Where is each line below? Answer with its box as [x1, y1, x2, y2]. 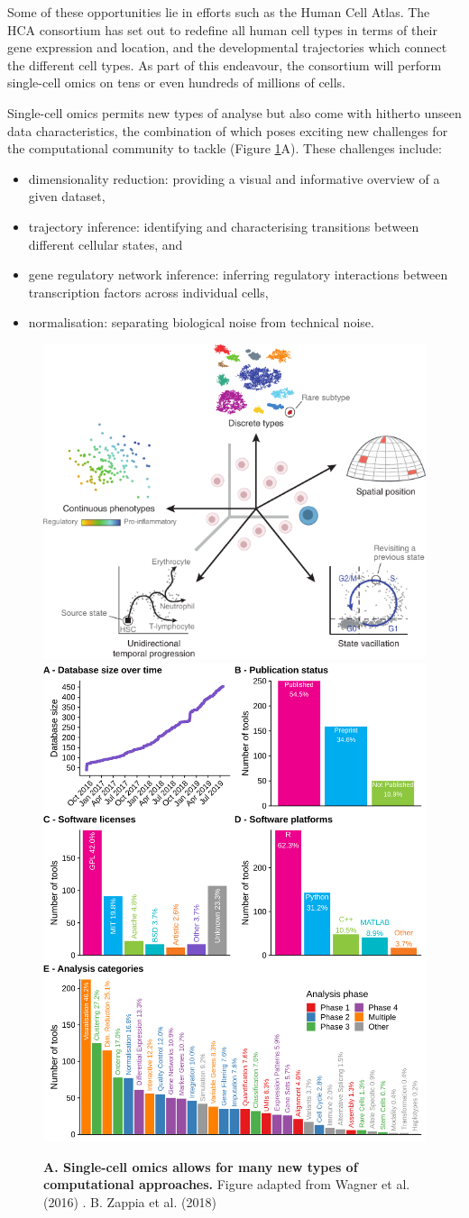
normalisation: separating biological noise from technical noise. [28, 313, 374, 332]
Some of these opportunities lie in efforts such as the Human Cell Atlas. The [7, 3, 430, 21]
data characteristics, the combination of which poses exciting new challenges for [7, 121, 448, 140]
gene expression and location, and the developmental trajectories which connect [7, 38, 447, 57]
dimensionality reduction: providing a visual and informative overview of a [28, 169, 440, 188]
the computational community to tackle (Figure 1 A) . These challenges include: [7, 139, 442, 158]
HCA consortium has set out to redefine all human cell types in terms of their [7, 20, 437, 39]
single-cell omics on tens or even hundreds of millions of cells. [7, 73, 346, 92]
